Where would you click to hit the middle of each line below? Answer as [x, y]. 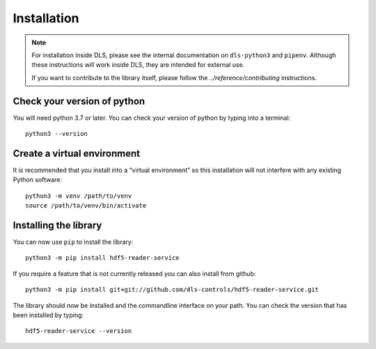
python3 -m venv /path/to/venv [79, 196]
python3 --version [57, 134]
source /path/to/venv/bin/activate [86, 206]
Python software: [38, 180]
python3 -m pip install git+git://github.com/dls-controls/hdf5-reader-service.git [172, 290]
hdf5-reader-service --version [79, 331]
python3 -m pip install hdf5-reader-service [103, 258]
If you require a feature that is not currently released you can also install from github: [134, 273]
